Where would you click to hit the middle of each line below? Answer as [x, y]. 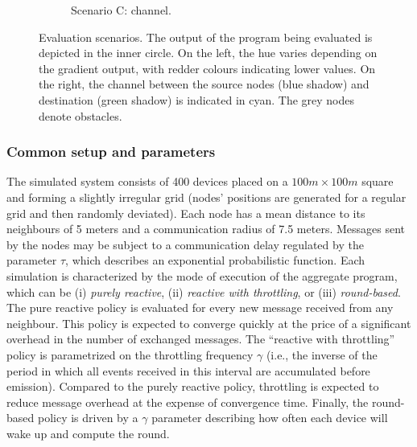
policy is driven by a [88, 418]
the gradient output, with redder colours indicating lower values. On [207, 68]
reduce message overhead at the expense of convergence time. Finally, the [188, 402]
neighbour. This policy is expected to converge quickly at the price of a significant [209, 323]
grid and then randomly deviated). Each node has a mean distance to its [186, 213]
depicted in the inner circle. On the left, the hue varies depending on [208, 53]
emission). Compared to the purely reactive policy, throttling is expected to [193, 386]
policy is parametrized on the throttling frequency [130, 354]
